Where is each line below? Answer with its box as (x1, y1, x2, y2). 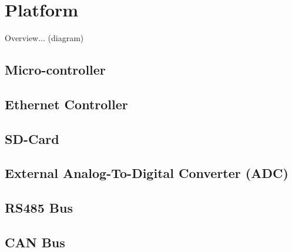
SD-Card (5, 129, 59, 147)
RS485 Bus (5, 199, 73, 217)
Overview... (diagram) (5, 32, 84, 44)
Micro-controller (5, 61, 106, 79)
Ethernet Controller (5, 95, 128, 113)
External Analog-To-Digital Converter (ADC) (5, 164, 288, 182)
